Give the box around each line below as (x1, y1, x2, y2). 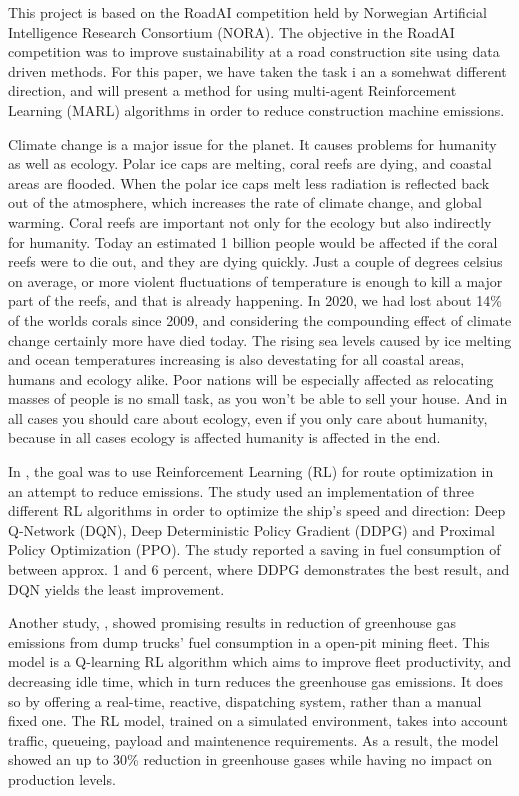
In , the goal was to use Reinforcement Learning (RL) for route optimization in (8, 461, 494, 482)
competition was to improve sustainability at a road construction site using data (8, 41, 500, 62)
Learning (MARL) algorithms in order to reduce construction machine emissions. (8, 99, 505, 120)
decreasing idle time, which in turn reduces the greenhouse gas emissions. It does (8, 671, 503, 691)
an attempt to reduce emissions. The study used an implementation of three (8, 480, 474, 501)
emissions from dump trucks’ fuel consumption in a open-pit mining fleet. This (8, 631, 490, 652)
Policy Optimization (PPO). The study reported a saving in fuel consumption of (8, 539, 501, 560)
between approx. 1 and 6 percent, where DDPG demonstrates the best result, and (8, 559, 510, 580)
